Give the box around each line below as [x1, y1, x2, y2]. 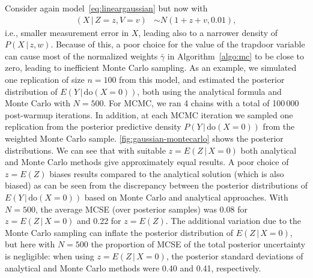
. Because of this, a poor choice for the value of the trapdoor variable [50, 38, 305, 50]
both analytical [240, 144, 297, 156]
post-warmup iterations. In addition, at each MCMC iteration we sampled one [5, 108, 293, 121]
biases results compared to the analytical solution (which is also [49, 167, 284, 180]
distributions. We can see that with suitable [5, 144, 166, 156]
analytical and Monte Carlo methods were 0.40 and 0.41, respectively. [5, 261, 261, 274]
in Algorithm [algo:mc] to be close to [167, 49, 305, 62]
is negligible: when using [5, 249, 94, 262]
